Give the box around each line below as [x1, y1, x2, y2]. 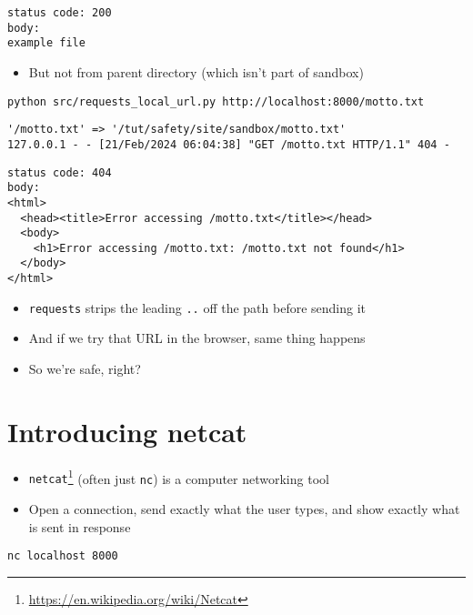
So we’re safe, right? [28, 359, 141, 378]
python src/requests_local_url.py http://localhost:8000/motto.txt [7, 95, 425, 108]
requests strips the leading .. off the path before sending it [28, 297, 367, 317]
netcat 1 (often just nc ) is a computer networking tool [28, 466, 329, 488]
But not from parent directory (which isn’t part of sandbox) [28, 62, 364, 81]
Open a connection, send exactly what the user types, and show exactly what [28, 499, 460, 519]
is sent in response [28, 517, 131, 536]
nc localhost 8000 [7, 549, 118, 563]
